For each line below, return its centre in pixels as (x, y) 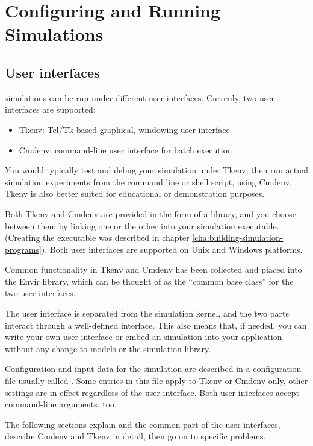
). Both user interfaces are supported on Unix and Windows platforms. (172, 249)
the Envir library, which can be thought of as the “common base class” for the (149, 281)
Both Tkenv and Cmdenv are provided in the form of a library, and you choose (150, 213)
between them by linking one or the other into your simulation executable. (142, 225)
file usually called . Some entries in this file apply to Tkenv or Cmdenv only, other (156, 381)
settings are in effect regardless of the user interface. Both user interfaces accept (152, 392)
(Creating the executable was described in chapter (97, 237)
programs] (23, 249)
